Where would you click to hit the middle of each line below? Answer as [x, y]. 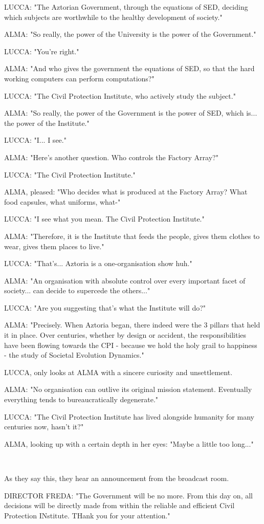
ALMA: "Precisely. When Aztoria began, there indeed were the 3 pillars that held [132, 325]
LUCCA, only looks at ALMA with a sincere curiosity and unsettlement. [118, 372]
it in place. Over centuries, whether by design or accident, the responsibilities [125, 335]
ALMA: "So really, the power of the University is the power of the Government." [130, 34]
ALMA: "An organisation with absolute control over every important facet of [125, 280]
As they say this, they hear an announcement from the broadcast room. [117, 478]
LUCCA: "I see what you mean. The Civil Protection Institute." [104, 219]
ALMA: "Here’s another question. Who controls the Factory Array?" [111, 157]
